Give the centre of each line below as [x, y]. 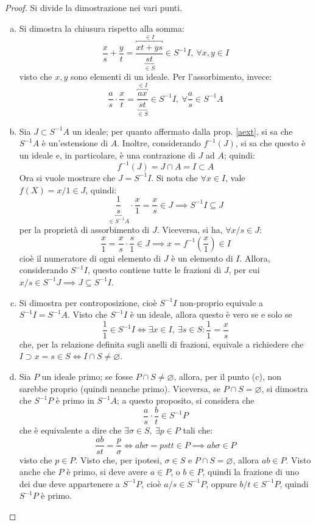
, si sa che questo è [270, 143]
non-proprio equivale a [222, 302]
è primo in [75, 400]
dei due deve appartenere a [69, 483]
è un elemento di [202, 258]
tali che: [198, 430]
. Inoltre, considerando [159, 143]
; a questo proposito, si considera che [185, 400]
